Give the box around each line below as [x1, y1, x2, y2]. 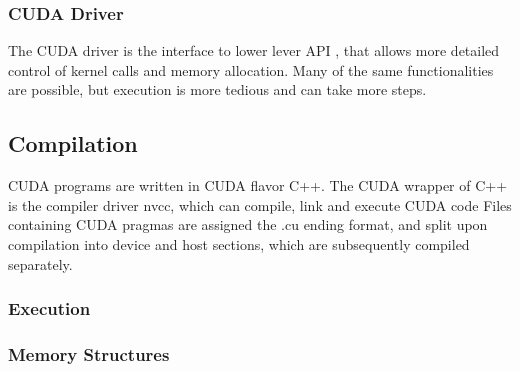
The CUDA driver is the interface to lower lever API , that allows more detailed [8, 40, 500, 61]
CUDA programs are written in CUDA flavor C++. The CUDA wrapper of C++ [8, 175, 508, 196]
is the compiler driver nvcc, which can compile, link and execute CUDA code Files [8, 194, 512, 215]
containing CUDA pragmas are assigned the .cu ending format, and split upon [8, 214, 488, 235]
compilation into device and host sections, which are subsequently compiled [8, 233, 470, 254]
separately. [8, 253, 73, 274]
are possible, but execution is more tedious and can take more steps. [8, 79, 427, 100]
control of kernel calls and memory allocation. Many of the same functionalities [8, 59, 494, 80]
